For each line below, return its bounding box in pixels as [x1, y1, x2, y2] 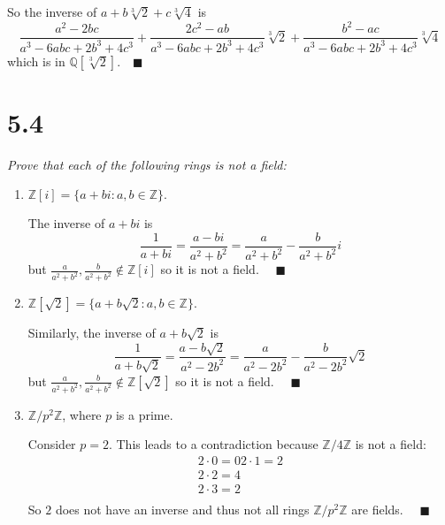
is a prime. [115, 405, 173, 423]
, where [62, 405, 102, 423]
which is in [7, 51, 65, 70]
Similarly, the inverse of [27, 323, 156, 342]
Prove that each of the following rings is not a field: [7, 155, 287, 173]
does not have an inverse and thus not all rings [55, 500, 310, 519]
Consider [27, 435, 76, 453]
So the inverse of [7, 3, 97, 20]
